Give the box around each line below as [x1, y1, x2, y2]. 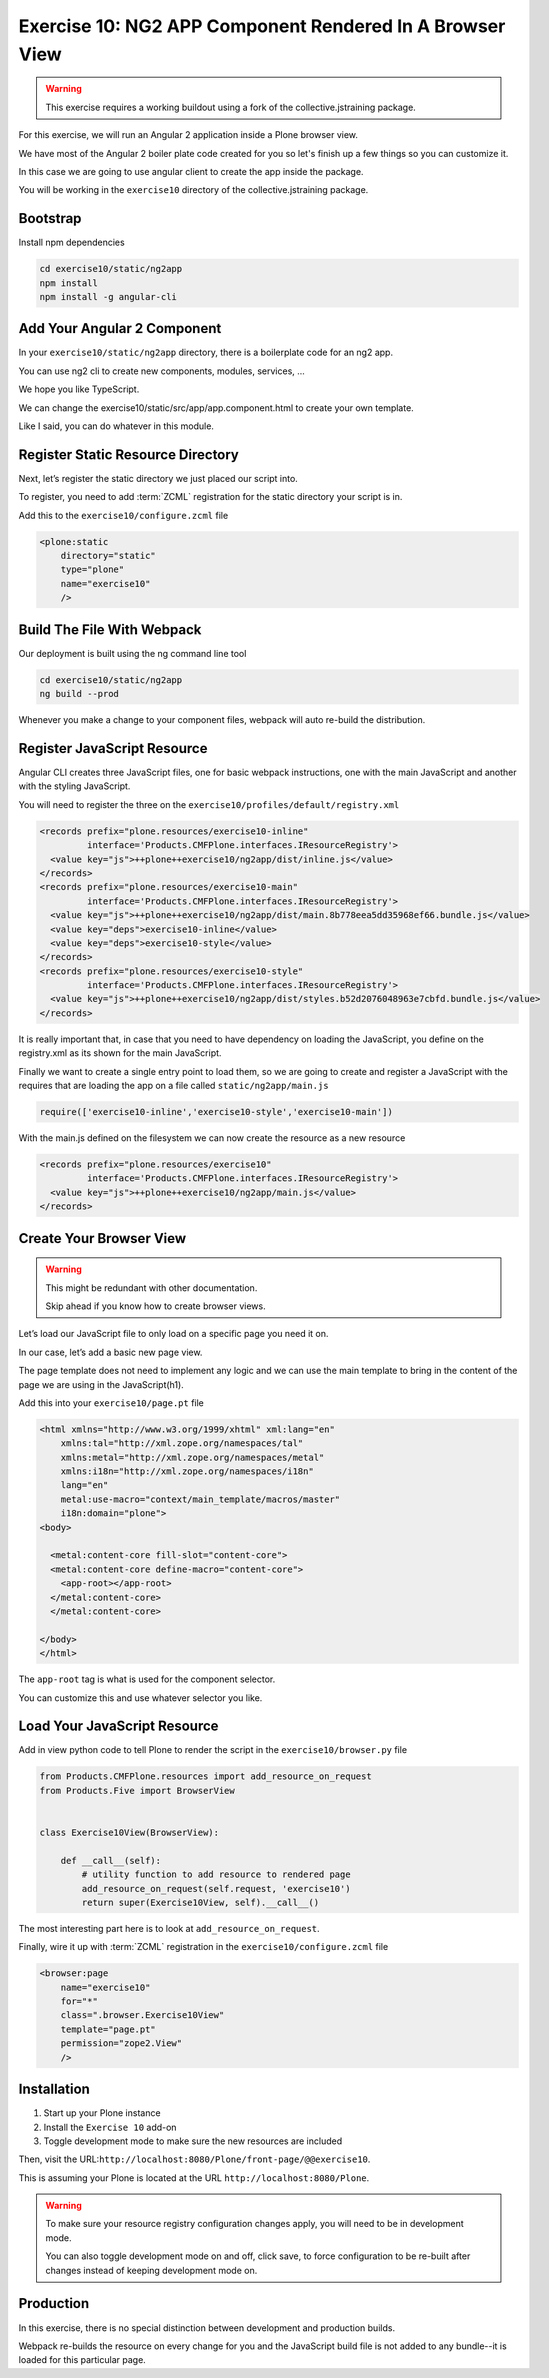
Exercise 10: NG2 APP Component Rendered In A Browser [18, 15, 506, 37]
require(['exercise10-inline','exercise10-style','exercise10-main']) [39, 1106, 394, 1118]
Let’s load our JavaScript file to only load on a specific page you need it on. [18, 1328, 329, 1340]
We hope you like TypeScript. [18, 383, 140, 395]
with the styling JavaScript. [18, 780, 131, 792]
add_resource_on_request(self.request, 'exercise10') [81, 1883, 351, 1894]
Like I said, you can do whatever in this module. [18, 420, 215, 432]
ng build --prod [39, 688, 120, 700]
